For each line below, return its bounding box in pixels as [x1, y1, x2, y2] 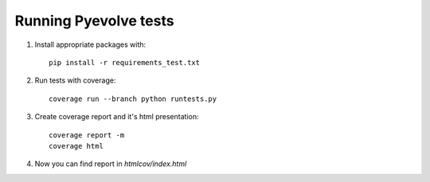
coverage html [49, 141, 104, 150]
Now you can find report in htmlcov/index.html [34, 159, 187, 168]
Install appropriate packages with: [34, 40, 147, 49]
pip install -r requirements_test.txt [49, 58, 201, 67]
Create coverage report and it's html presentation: [34, 112, 199, 122]
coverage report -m [49, 130, 125, 139]
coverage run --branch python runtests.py [49, 94, 217, 103]
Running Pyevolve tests [14, 12, 174, 29]
